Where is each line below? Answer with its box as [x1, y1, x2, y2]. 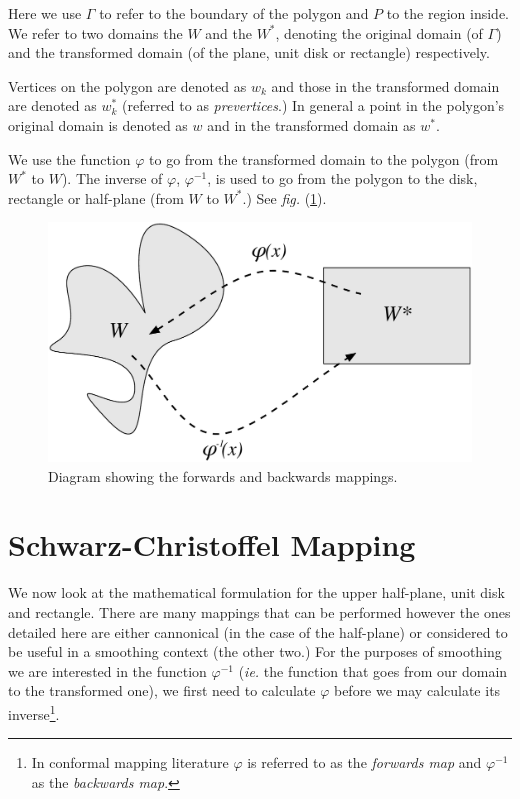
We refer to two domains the [8, 22, 183, 43]
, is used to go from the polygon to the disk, [207, 168, 478, 189]
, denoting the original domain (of [275, 22, 483, 43]
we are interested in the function [8, 660, 207, 681]
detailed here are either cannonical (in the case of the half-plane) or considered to [8, 621, 508, 642]
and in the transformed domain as [207, 114, 416, 135]
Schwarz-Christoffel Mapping [8, 524, 416, 565]
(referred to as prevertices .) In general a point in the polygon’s [122, 95, 505, 116]
